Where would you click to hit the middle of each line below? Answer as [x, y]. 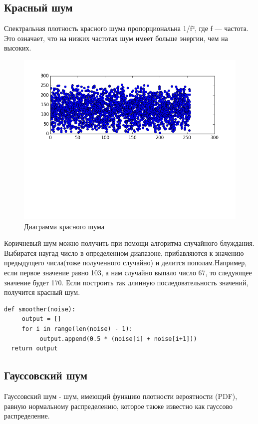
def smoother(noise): [40, 309]
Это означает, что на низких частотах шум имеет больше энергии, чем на [116, 38]
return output [34, 349]
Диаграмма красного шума [64, 226]
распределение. [27, 416]
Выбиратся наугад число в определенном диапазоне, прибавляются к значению [124, 253]
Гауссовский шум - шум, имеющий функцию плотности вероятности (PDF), [121, 396]
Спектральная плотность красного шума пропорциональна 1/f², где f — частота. [126, 28]
